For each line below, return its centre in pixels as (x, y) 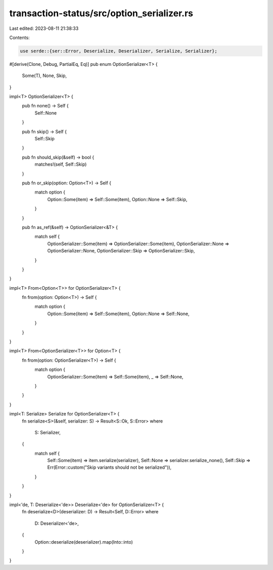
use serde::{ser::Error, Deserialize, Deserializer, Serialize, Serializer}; (119, 51)
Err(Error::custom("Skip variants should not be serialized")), (109, 467)
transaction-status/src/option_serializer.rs (101, 13)
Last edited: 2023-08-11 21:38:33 (44, 28)
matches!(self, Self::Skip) (61, 164)
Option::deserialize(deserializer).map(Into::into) (84, 542)
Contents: (19, 37)
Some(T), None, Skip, (44, 75)
